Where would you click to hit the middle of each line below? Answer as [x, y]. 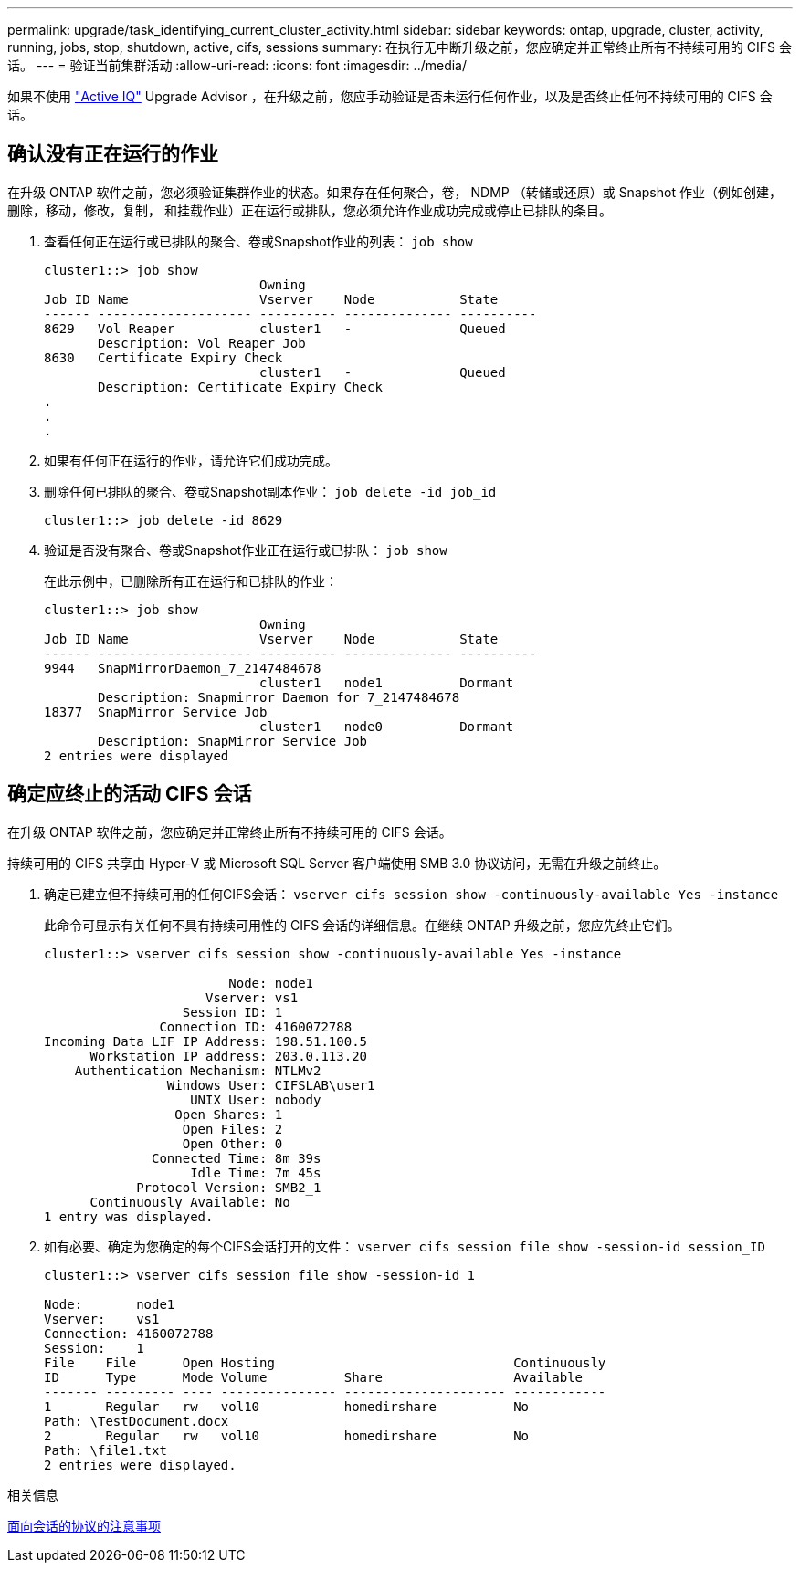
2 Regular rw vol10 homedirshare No [287, 1435]
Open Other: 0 [232, 1143]
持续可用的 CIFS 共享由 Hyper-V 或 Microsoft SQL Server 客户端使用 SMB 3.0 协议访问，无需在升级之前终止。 [337, 863]
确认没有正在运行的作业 [113, 154]
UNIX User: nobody [256, 1099]
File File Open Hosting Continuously [325, 1362]
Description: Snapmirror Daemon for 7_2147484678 [279, 697]
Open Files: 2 [232, 1129]
